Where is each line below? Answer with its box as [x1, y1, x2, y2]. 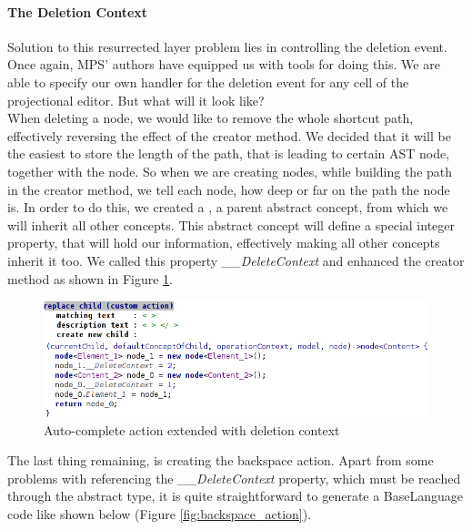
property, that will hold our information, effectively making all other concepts [7, 233, 440, 252]
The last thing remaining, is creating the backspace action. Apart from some [7, 451, 434, 470]
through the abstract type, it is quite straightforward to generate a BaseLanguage [7, 486, 464, 505]
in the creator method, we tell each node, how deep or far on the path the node [7, 179, 450, 199]
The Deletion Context [7, 2, 148, 21]
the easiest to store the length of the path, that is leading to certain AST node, [7, 144, 450, 163]
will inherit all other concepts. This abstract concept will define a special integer [7, 215, 455, 234]
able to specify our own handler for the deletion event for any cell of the [7, 72, 409, 91]
